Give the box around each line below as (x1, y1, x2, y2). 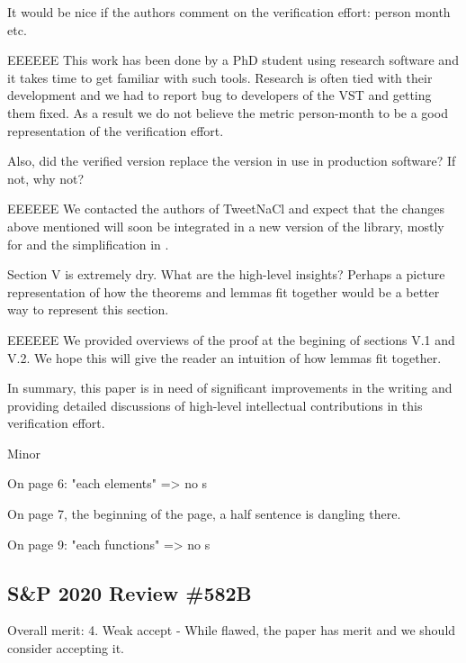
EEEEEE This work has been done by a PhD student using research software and (7, 50, 459, 69)
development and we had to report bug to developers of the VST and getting (7, 86, 432, 104)
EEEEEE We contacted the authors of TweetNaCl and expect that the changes (7, 199, 444, 218)
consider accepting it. (7, 639, 125, 658)
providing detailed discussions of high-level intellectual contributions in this (7, 395, 423, 414)
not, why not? (7, 168, 85, 187)
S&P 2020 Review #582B (7, 578, 252, 606)
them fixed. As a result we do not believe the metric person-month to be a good (7, 103, 448, 122)
